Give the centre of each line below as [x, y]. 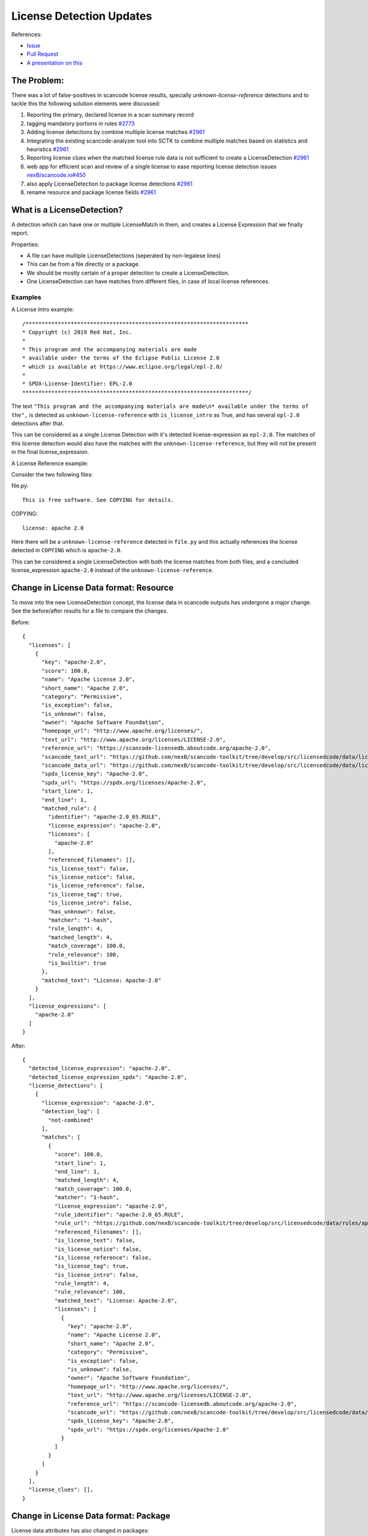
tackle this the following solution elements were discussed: [86, 104]
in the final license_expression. [50, 452]
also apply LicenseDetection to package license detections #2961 [110, 184]
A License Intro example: [43, 310]
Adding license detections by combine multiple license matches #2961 [116, 132]
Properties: [25, 244]
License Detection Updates [82, 16]
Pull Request [42, 54]
